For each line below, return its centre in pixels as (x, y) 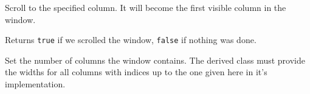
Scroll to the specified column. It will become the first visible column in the (146, 7)
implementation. (35, 84)
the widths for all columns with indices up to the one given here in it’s (136, 72)
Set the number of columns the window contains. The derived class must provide (155, 60)
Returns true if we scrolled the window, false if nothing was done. (131, 40)
